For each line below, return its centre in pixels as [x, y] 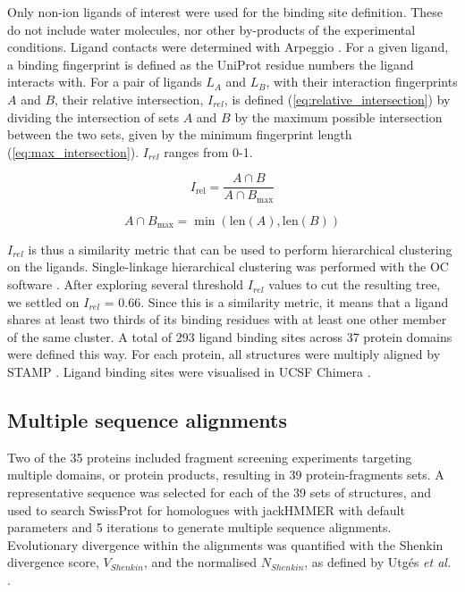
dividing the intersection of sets [93, 117]
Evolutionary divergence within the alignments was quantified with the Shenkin [225, 544]
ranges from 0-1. [208, 151]
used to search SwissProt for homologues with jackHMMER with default [206, 509]
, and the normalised [200, 562]
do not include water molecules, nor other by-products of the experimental [211, 29]
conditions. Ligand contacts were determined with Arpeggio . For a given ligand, [228, 47]
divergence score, [53, 562]
